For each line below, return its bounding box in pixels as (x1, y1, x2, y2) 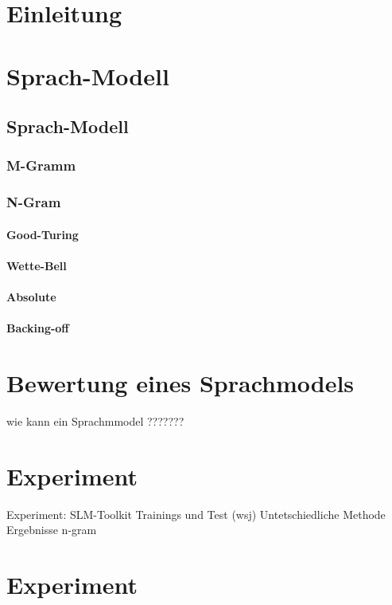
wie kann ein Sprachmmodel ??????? (6, 413, 184, 430)
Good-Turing (6, 226, 79, 242)
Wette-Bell (6, 257, 67, 273)
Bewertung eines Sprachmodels (6, 367, 355, 399)
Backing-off (6, 320, 69, 336)
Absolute (6, 289, 56, 305)
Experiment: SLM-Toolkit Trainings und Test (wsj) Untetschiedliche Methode (6, 505, 386, 522)
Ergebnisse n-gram (6, 521, 97, 538)
